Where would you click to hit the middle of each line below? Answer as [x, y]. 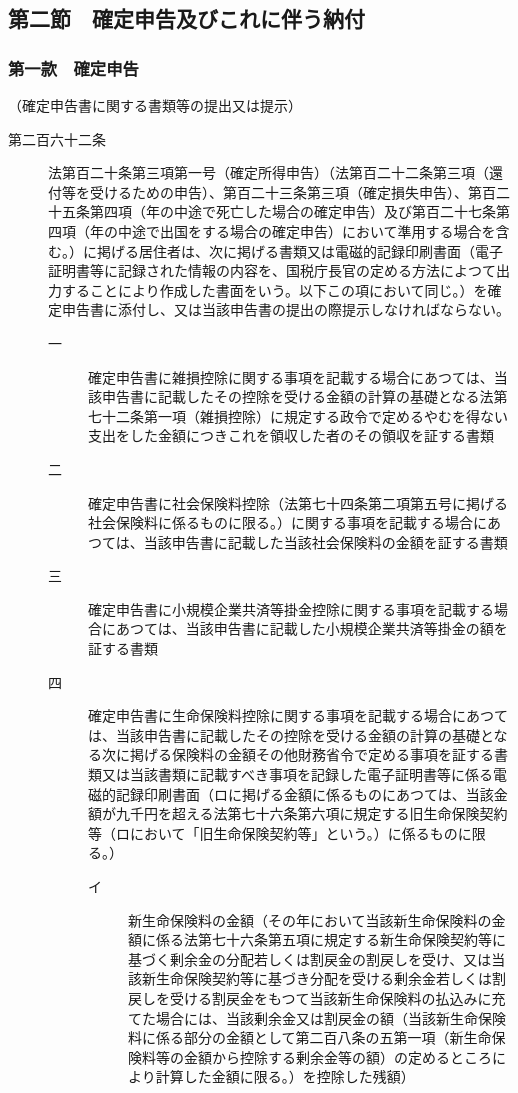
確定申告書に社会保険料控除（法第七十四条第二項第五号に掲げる [298, 502]
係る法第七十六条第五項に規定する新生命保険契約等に [330, 939]
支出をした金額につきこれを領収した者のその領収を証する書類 [291, 435]
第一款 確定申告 [73, 67]
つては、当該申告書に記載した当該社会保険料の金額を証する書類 [298, 541]
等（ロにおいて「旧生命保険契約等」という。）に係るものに [280, 832]
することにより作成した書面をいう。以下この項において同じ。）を [274, 289]
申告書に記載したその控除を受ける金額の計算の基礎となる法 [297, 396]
